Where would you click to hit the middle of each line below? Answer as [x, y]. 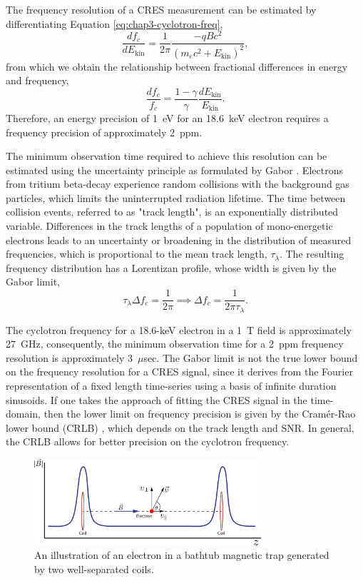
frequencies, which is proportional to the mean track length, [137, 254]
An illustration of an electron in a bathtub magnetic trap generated [182, 555]
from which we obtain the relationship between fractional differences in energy [177, 66]
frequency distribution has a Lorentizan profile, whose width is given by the [171, 267]
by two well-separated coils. [94, 569]
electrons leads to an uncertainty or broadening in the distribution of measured [179, 239]
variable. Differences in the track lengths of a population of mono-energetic [169, 226]
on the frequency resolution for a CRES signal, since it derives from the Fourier [179, 372]
